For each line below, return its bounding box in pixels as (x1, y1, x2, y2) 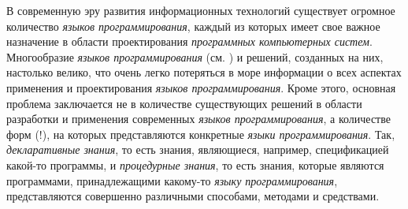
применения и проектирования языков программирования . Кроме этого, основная (6, 79, 396, 95)
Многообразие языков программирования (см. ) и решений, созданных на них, (6, 48, 384, 65)
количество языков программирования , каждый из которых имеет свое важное (6, 17, 380, 34)
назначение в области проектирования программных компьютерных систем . (6, 33, 373, 50)
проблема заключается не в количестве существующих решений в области (6, 95, 362, 111)
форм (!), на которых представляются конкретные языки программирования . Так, (6, 125, 395, 142)
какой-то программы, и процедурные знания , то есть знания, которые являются (6, 156, 384, 173)
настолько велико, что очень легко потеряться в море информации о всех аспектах (6, 64, 402, 80)
